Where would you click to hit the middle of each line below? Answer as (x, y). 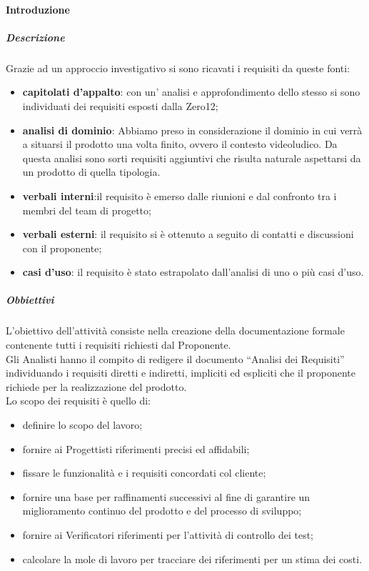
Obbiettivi (30, 300)
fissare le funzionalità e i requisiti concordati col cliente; (144, 473)
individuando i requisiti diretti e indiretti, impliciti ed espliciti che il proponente (181, 373)
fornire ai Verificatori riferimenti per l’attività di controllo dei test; (168, 534)
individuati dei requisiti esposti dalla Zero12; (120, 105)
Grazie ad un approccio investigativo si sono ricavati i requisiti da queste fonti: (178, 68)
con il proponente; (62, 248)
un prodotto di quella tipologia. (91, 172)
